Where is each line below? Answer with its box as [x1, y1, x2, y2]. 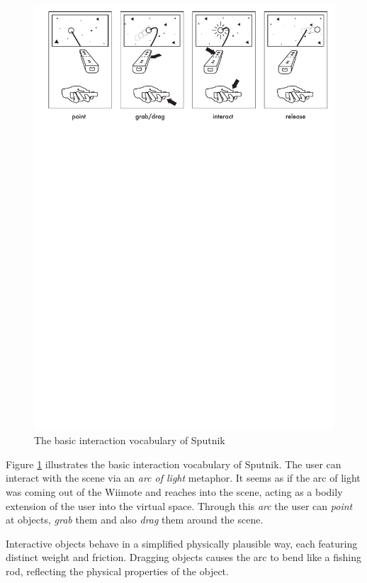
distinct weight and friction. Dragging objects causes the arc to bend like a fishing [6, 550, 361, 565]
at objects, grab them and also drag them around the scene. [6, 512, 264, 527]
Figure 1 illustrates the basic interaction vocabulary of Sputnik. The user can [6, 456, 341, 471]
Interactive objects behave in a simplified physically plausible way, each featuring [6, 536, 358, 550]
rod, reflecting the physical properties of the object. [6, 564, 229, 579]
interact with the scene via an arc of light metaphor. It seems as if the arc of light [6, 470, 361, 485]
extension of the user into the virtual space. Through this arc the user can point [6, 498, 353, 513]
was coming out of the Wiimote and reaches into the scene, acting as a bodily [6, 485, 343, 499]
